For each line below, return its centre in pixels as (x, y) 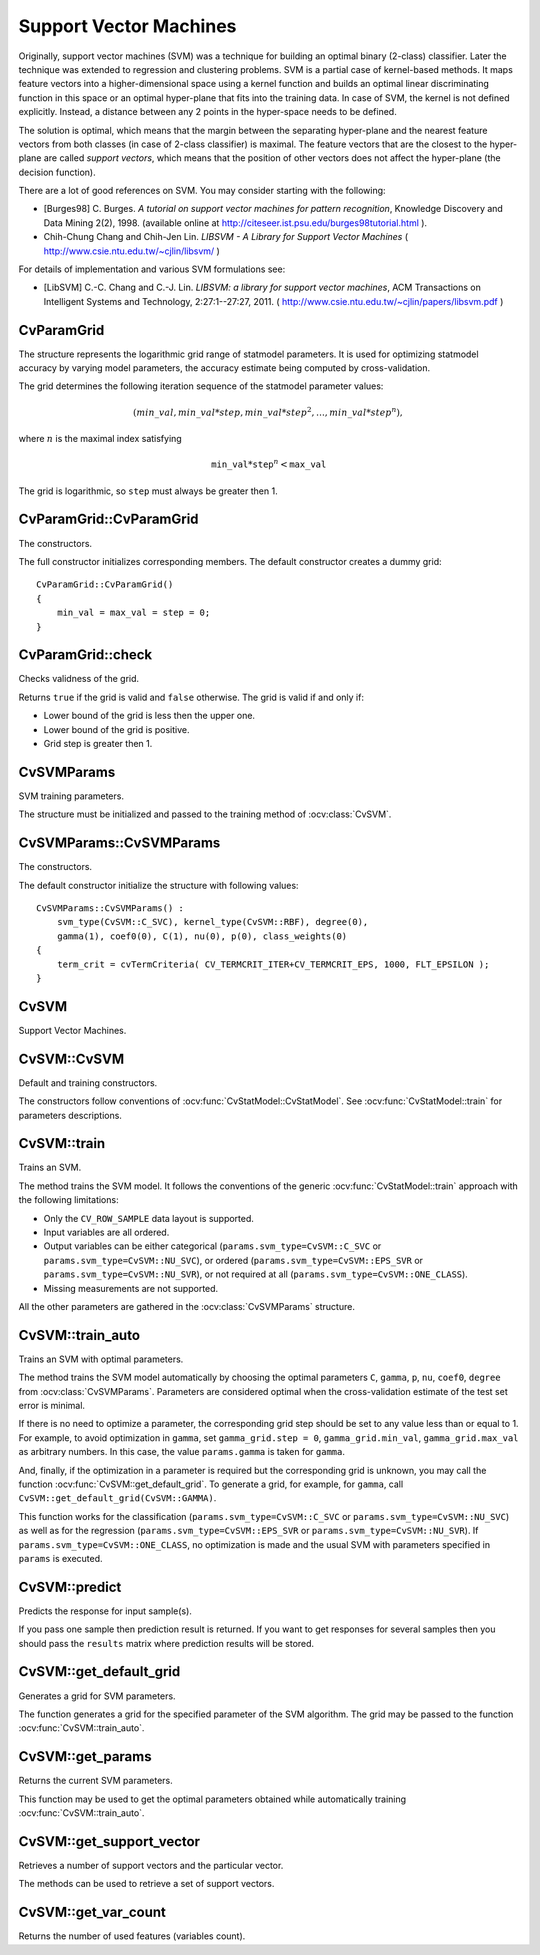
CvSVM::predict (70, 1586)
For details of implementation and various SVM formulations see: (152, 269)
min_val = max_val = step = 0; (133, 613)
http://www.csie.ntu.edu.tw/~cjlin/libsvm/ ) (131, 251)
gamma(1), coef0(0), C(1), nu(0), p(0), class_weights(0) (202, 936)
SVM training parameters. (71, 796)
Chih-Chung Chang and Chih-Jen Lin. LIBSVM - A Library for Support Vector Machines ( (226, 237)
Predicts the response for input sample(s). (105, 1611)
